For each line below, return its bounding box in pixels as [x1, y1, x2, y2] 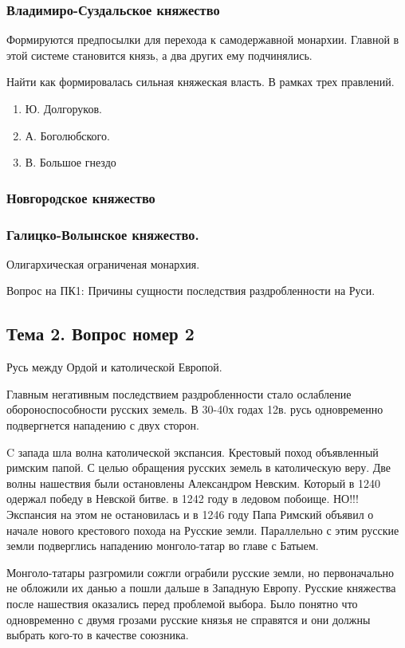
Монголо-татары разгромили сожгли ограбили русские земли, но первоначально [6, 564, 395, 580]
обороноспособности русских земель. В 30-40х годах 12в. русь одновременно [6, 401, 383, 418]
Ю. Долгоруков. [25, 100, 102, 116]
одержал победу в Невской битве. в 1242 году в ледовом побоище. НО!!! [6, 490, 359, 507]
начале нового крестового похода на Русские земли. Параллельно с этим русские [6, 521, 399, 538]
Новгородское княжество [6, 187, 155, 207]
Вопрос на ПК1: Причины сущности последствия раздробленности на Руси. [6, 282, 376, 299]
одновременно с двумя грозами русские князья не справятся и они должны [6, 611, 371, 627]
